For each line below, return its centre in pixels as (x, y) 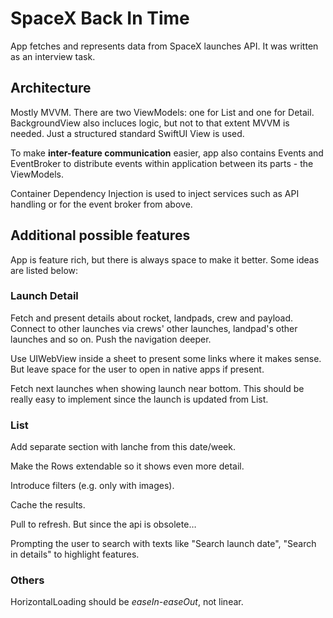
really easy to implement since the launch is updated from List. (139, 399)
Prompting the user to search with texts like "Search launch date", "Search (163, 544)
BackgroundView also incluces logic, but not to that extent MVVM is (150, 123)
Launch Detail (44, 296)
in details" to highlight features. (75, 554)
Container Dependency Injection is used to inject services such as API (155, 193)
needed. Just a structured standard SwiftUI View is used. (127, 133)
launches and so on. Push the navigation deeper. (111, 339)
